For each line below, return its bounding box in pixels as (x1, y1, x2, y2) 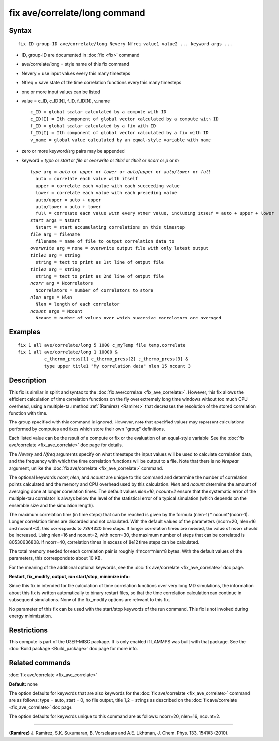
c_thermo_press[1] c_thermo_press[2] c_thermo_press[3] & (44, 356, 188, 362)
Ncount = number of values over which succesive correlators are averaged (35, 315, 222, 321)
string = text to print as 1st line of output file (35, 259, 164, 265)
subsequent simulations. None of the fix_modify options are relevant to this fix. (9, 597, 171, 603)
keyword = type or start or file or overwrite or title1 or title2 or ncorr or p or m (21, 157, 179, 163)
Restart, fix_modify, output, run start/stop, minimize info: (9, 574, 130, 580)
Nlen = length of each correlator (35, 301, 120, 307)
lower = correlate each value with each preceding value (35, 190, 177, 196)
